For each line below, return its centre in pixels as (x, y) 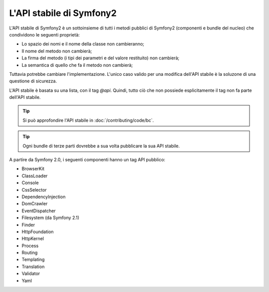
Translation (33, 267)
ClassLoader (35, 176)
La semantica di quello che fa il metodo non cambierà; (77, 65)
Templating (33, 260)
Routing (30, 253)
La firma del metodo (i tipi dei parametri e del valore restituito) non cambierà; (100, 58)
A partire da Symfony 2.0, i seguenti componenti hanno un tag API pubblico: (87, 160)
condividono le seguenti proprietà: (44, 34)
